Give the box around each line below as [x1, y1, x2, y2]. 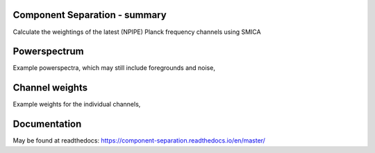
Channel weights [12, 82, 88, 93]
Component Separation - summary [12, 9, 167, 21]
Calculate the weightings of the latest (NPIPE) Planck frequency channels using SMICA [12, 28, 261, 36]
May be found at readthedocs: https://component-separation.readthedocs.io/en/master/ [12, 136, 265, 145]
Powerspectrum [12, 46, 84, 57]
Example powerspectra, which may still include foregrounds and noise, [12, 64, 215, 72]
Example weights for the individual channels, [12, 100, 141, 109]
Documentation [12, 118, 82, 130]
